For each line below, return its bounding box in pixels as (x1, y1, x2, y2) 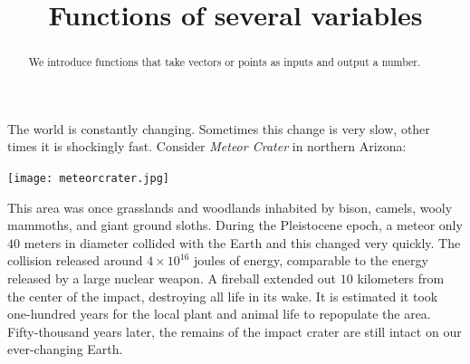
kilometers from (357, 269, 445, 288)
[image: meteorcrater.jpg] (7, 172, 169, 186)
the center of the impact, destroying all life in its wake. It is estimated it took (7, 286, 438, 305)
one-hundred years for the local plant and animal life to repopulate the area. (7, 304, 431, 323)
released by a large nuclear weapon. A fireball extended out (7, 269, 337, 288)
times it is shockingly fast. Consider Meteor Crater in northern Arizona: (7, 137, 407, 156)
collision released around (7, 251, 143, 270)
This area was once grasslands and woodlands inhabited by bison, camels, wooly (7, 197, 453, 216)
